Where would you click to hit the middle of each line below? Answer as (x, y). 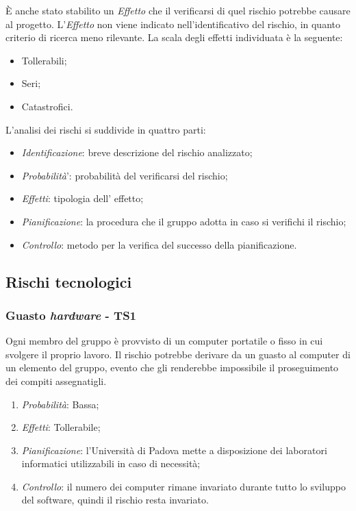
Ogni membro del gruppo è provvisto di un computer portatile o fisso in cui (164, 341)
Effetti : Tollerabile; (61, 427)
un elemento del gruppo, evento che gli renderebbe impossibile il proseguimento (172, 367)
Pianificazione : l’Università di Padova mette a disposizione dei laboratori (174, 450)
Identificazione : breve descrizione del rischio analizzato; (137, 152)
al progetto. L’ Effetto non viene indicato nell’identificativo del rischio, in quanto (173, 24)
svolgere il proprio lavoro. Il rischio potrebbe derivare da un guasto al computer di (178, 354)
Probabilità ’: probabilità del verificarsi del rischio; (125, 175)
